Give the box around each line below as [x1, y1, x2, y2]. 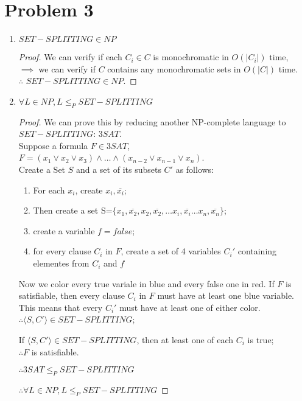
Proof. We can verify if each [18, 51, 122, 63]
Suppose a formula [18, 139, 88, 152]
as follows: [175, 163, 214, 176]
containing [237, 245, 277, 257]
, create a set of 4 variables [121, 245, 221, 257]
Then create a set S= [33, 204, 113, 217]
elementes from [33, 257, 90, 270]
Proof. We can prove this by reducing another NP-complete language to [18, 115, 286, 128]
